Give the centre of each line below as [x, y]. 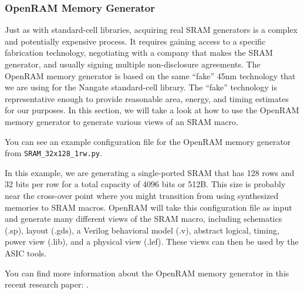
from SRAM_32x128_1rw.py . [53, 153]
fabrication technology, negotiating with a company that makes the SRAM [139, 53]
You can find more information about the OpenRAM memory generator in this [147, 273]
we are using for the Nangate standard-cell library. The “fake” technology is [141, 87]
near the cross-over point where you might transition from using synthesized [142, 195]
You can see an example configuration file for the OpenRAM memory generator [148, 141]
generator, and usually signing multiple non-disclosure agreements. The [133, 64]
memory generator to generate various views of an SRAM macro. [121, 121]
